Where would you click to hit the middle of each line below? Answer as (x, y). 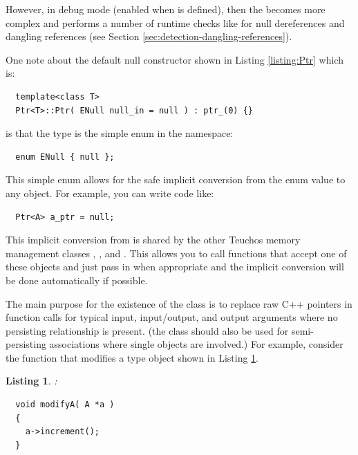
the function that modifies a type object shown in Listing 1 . (132, 357)
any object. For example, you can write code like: (110, 193)
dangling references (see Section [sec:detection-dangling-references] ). (149, 36)
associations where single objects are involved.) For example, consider (196, 344)
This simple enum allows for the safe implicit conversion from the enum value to (176, 179)
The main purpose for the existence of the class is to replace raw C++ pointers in (179, 303)
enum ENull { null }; (65, 157)
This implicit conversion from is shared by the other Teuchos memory (153, 240)
